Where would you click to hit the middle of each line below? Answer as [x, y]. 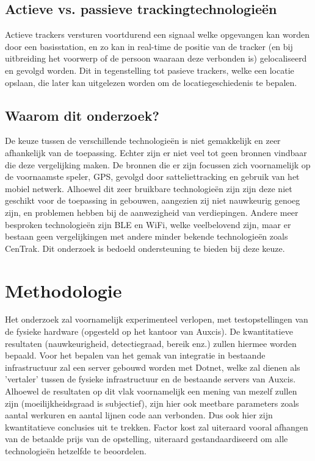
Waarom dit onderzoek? [82, 115]
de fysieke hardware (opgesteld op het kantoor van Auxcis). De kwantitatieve [149, 331]
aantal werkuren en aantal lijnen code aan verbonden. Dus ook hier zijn [139, 415]
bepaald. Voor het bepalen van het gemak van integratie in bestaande [135, 355]
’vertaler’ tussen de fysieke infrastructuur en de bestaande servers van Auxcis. [150, 379]
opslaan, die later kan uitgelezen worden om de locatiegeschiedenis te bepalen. [151, 82]
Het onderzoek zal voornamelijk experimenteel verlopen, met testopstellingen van [157, 319]
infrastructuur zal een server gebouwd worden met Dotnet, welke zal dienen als [153, 367]
